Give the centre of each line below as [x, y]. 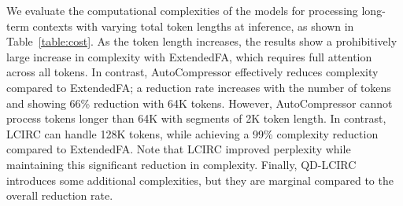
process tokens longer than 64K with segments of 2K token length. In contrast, [196, 118]
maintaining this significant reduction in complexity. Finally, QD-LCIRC [181, 164]
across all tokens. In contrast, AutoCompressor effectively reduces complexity [192, 72]
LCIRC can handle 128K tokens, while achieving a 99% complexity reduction [192, 133]
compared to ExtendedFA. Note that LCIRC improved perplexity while [179, 149]
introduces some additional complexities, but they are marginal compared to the [200, 180]
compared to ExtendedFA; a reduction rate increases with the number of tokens [199, 87]
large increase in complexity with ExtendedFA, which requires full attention [189, 56]
